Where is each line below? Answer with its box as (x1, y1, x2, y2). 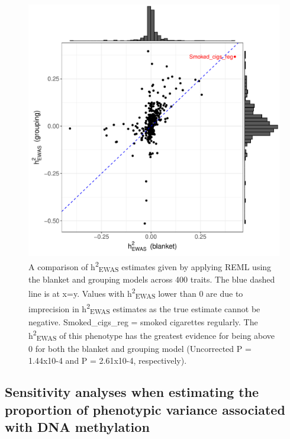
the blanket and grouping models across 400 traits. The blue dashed (28, 273, 275, 286)
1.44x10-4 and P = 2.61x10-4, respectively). (28, 354, 187, 366)
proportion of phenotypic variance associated (5, 400, 285, 418)
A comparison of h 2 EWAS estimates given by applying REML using (28, 258, 272, 274)
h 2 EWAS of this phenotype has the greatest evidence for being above (28, 328, 275, 343)
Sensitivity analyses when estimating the (5, 383, 259, 401)
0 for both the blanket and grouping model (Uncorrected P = (28, 342, 252, 354)
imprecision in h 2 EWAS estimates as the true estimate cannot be (28, 300, 260, 316)
